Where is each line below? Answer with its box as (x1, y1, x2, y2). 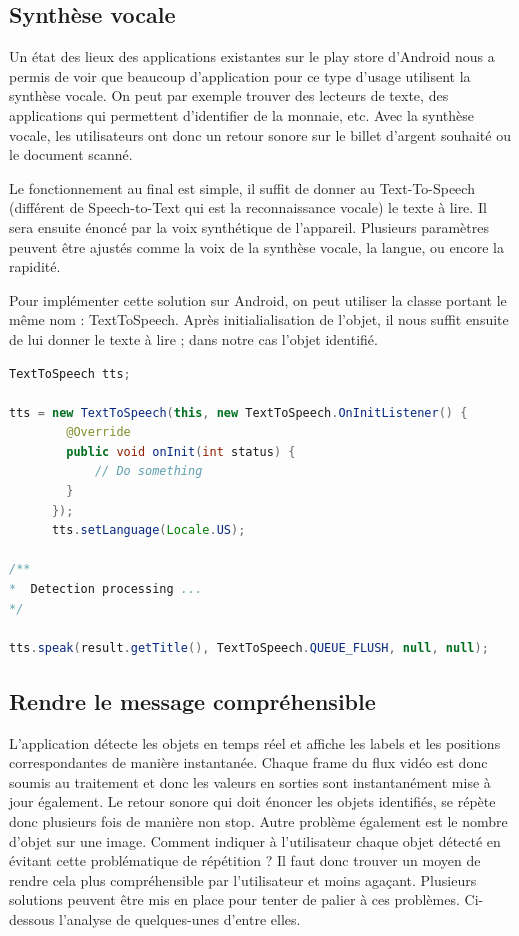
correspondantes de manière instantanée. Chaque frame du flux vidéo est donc (9, 752, 488, 773)
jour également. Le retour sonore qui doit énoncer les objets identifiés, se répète (9, 791, 496, 812)
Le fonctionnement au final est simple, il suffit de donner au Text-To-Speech (9, 177, 475, 198)
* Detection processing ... (9, 582, 203, 597)
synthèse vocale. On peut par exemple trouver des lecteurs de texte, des (9, 85, 449, 106)
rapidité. (9, 256, 61, 277)
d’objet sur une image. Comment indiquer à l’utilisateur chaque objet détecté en (9, 830, 501, 851)
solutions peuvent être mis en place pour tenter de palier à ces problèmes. (9, 889, 460, 910)
